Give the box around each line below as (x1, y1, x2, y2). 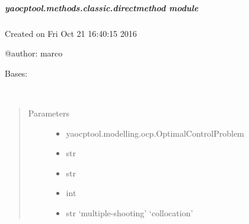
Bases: (5, 67, 28, 79)
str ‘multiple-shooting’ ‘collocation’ (66, 206, 193, 219)
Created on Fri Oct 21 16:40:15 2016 (5, 27, 137, 39)
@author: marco (5, 47, 63, 59)
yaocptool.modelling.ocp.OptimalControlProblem (66, 127, 244, 139)
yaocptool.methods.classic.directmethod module (5, 1, 199, 14)
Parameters (28, 106, 69, 119)
